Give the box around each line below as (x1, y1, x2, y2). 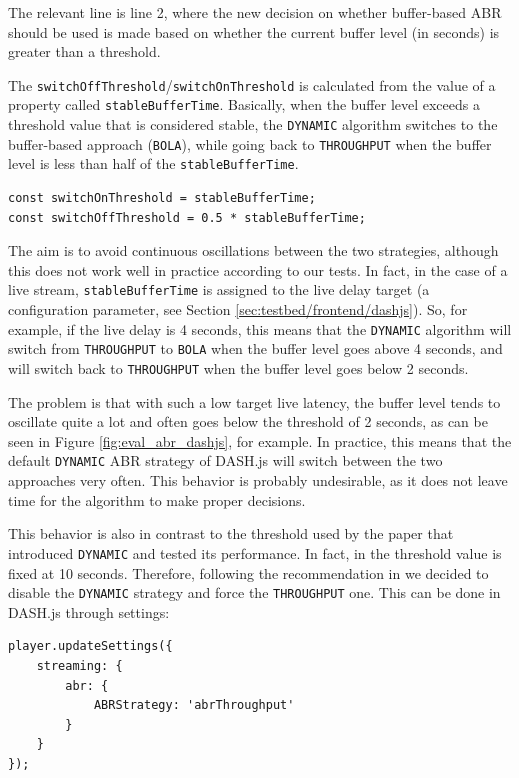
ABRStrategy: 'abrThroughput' (93, 698, 295, 713)
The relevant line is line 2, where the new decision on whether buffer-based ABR (8, 2, 502, 22)
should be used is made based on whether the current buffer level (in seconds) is (8, 21, 500, 42)
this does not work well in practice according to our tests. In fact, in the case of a (8, 259, 508, 280)
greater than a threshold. (8, 41, 161, 62)
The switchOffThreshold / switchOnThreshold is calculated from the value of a (8, 74, 496, 95)
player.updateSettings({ (8, 639, 173, 654)
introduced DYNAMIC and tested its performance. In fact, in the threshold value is (8, 542, 502, 563)
